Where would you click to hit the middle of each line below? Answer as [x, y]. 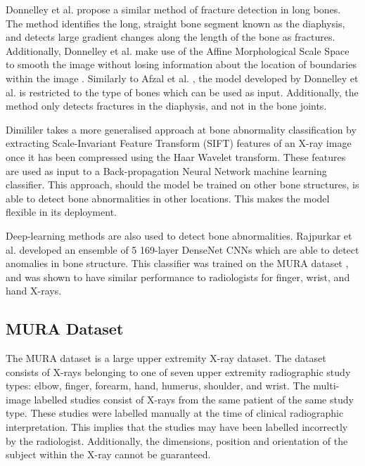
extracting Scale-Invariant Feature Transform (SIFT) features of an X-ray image [179, 143]
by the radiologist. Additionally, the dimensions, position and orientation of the [177, 440]
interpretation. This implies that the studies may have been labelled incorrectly [177, 427]
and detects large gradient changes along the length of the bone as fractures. [171, 37]
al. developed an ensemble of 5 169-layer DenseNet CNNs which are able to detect [182, 249]
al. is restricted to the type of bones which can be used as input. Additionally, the [182, 92]
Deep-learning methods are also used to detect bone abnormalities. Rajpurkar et [179, 235]
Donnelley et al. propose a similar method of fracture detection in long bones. [173, 9]
